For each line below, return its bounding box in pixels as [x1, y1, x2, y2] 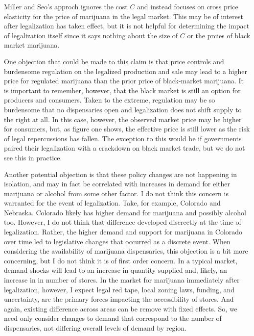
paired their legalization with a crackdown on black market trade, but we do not [4, 143, 245, 153]
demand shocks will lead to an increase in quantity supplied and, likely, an [4, 265, 227, 275]
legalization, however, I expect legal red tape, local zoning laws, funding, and [4, 284, 235, 294]
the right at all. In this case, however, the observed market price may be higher [4, 114, 242, 124]
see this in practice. [4, 152, 62, 162]
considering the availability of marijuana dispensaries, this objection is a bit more [4, 246, 248, 256]
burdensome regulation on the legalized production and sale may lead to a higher [4, 66, 247, 76]
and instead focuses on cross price [137, 1, 238, 11]
